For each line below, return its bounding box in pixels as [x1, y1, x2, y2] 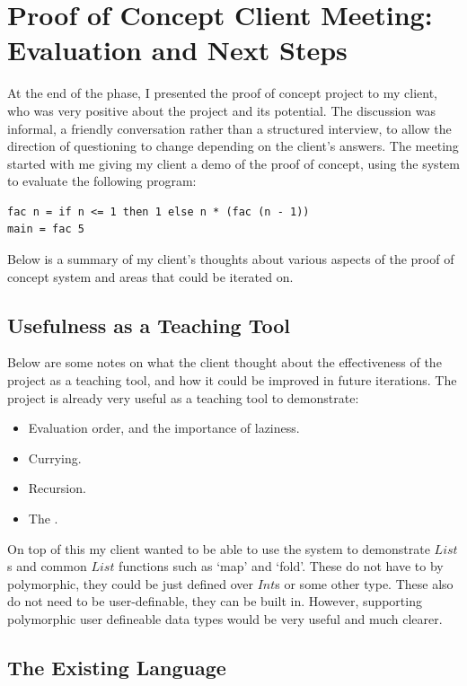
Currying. [28, 448, 82, 467]
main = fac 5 [7, 223, 84, 236]
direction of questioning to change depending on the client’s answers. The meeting [7, 136, 459, 155]
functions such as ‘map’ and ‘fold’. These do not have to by [119, 557, 444, 576]
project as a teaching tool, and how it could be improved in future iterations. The [7, 371, 457, 390]
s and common [7, 557, 87, 576]
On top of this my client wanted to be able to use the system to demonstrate [7, 539, 430, 558]
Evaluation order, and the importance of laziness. [28, 418, 300, 437]
